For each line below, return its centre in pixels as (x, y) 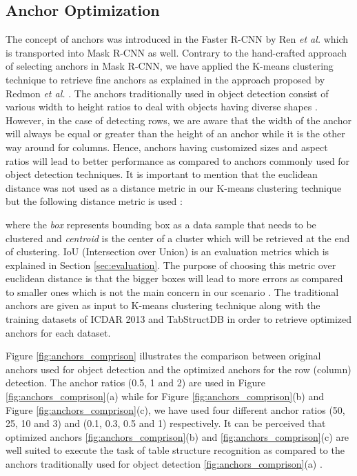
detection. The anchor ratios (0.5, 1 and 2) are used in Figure (135, 383)
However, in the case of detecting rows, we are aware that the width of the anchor (178, 120)
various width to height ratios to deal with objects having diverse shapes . (162, 107)
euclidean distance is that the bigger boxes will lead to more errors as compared (174, 278)
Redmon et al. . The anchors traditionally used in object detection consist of (167, 93)
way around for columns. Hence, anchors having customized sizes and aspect (167, 147)
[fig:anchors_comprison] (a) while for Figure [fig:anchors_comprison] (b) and (165, 396)
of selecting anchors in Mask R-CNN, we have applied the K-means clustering (170, 66)
